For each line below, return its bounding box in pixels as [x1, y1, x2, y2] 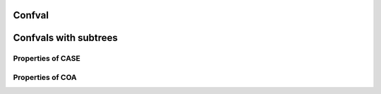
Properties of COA [13, 72, 77, 82]
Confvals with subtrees [13, 32, 118, 44]
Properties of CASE [13, 54, 80, 64]
